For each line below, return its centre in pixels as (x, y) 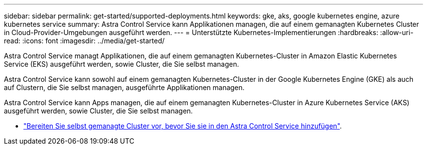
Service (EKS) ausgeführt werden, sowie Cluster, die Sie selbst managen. (122, 64)
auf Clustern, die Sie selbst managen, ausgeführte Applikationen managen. (124, 87)
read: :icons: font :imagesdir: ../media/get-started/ (84, 41)
